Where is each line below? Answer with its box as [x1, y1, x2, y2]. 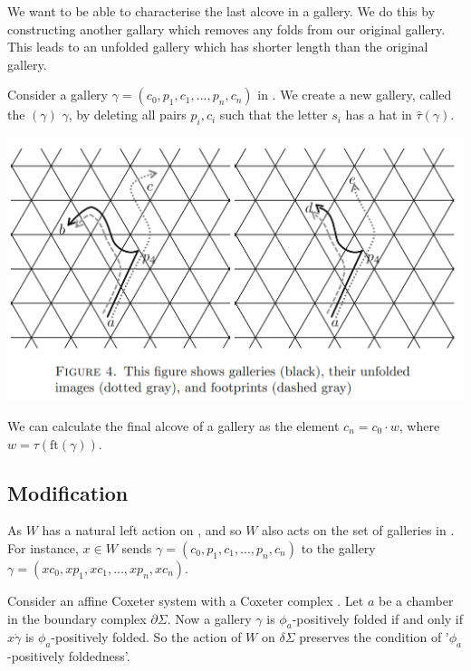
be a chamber [378, 590, 454, 609]
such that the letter [219, 105, 328, 124]
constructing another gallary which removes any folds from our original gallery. [7, 19, 446, 38]
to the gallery [301, 538, 376, 557]
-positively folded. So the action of [51, 628, 242, 647]
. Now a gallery [167, 609, 252, 628]
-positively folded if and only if [292, 609, 464, 628]
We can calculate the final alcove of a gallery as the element [7, 416, 340, 435]
